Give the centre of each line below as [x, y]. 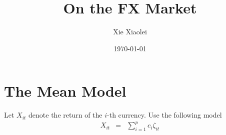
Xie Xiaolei [130, 32]
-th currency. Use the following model [164, 115]
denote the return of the [65, 115]
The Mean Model [65, 91]
